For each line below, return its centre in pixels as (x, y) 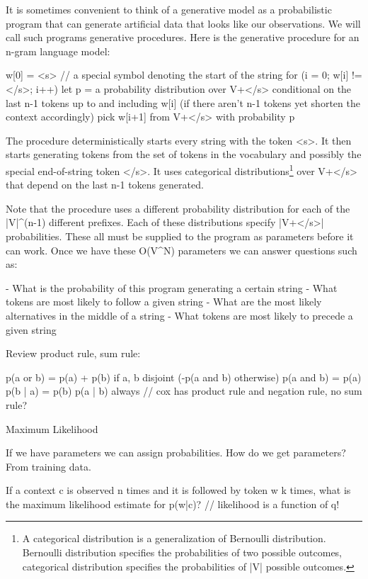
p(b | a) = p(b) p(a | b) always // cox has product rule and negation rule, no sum (184, 391)
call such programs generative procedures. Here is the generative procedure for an (183, 37)
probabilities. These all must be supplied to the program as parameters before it (180, 236)
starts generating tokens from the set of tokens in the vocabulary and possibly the (184, 154)
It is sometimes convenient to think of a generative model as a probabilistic (169, 9)
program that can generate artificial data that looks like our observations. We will (183, 23)
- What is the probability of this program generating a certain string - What (172, 287)
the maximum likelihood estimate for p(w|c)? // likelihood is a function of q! (173, 504)
